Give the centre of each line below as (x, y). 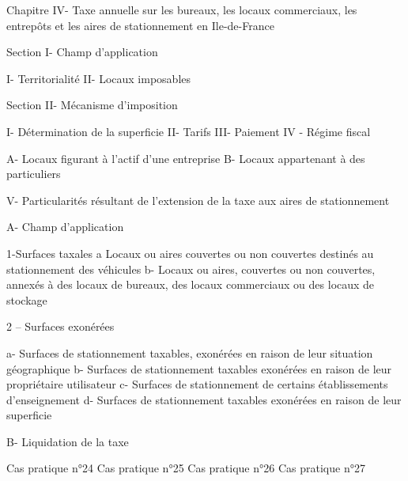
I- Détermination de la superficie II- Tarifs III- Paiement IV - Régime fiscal (189, 131)
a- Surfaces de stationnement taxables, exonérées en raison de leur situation (190, 352)
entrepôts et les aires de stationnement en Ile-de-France (140, 25)
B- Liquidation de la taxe (68, 441)
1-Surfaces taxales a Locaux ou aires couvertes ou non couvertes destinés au (190, 253)
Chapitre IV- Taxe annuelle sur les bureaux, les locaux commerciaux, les (182, 9)
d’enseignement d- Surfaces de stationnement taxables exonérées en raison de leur (204, 399)
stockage (27, 299)
